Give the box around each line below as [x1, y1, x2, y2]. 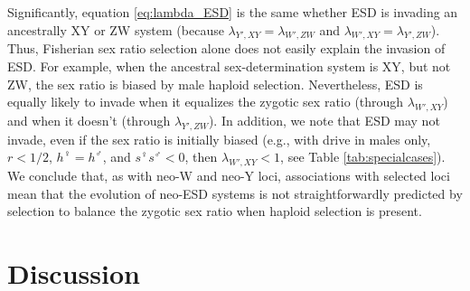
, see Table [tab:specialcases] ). [280, 147, 446, 166]
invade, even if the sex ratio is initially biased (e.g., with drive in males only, [7, 129, 431, 148]
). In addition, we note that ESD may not [208, 110, 440, 129]
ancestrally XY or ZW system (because [7, 20, 224, 39]
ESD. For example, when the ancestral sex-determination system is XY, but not [7, 56, 451, 75]
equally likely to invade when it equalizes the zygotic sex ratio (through [7, 92, 404, 111]
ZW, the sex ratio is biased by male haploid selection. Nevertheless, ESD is [7, 74, 423, 93]
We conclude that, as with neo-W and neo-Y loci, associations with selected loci [7, 166, 450, 185]
